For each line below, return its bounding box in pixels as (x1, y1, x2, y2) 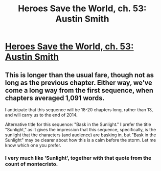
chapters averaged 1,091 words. (5, 94, 105, 102)
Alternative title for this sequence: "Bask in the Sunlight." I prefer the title (5, 122, 151, 127)
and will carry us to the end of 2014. (5, 112, 78, 118)
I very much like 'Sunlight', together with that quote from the (5, 154, 152, 161)
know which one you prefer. (5, 143, 61, 148)
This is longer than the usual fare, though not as (5, 71, 154, 79)
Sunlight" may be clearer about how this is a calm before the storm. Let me (5, 137, 156, 143)
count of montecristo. (5, 160, 58, 167)
